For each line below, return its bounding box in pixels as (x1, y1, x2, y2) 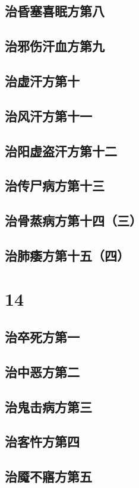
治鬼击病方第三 (5, 397, 92, 416)
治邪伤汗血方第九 (5, 37, 105, 55)
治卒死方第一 (5, 328, 80, 346)
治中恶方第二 (5, 362, 80, 381)
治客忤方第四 (5, 432, 80, 451)
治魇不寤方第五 (5, 467, 92, 486)
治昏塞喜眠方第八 (5, 2, 105, 20)
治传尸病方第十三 (5, 176, 105, 195)
